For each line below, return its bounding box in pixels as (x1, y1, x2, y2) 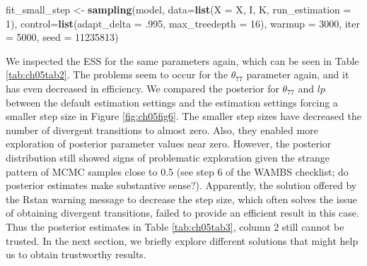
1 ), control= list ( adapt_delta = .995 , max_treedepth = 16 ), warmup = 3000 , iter (6, 16, 360, 30)
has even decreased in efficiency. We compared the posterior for (6, 80, 279, 95)
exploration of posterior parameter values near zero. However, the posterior (6, 136, 332, 151)
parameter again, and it (246, 67, 349, 82)
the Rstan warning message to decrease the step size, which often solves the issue (6, 191, 357, 206)
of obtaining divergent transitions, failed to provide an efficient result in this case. (6, 205, 359, 220)
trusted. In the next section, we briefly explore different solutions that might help (6, 233, 359, 248)
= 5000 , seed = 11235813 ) (6, 30, 119, 44)
